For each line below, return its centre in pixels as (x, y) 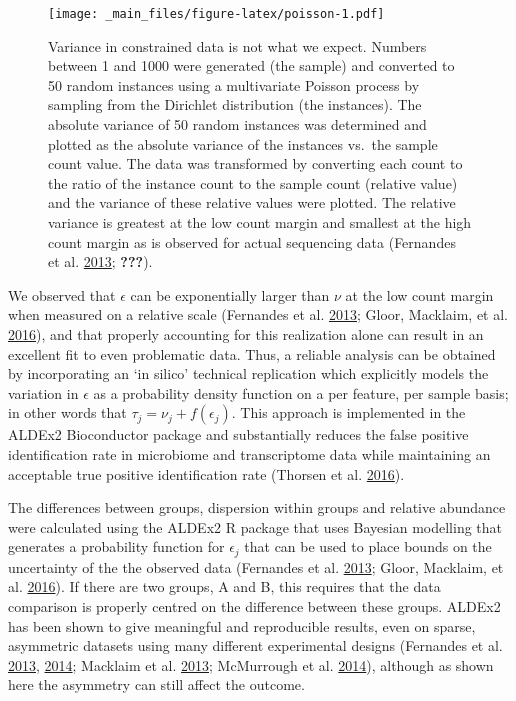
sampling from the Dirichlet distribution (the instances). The (235, 104)
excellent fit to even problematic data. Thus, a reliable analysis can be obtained (252, 353)
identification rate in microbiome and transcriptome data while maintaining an (249, 453)
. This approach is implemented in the (348, 412)
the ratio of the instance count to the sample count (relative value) (253, 182)
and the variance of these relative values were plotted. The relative (252, 202)
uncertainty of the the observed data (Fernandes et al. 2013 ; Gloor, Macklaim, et (256, 566)
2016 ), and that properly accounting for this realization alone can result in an (246, 333)
